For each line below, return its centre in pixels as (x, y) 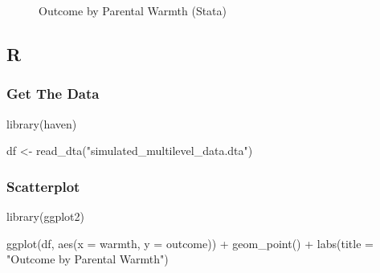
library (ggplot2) (45, 216)
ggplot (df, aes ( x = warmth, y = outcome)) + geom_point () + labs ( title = (190, 243)
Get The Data (53, 94)
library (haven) (42, 123)
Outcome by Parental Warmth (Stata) (133, 10)
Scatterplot (43, 186)
